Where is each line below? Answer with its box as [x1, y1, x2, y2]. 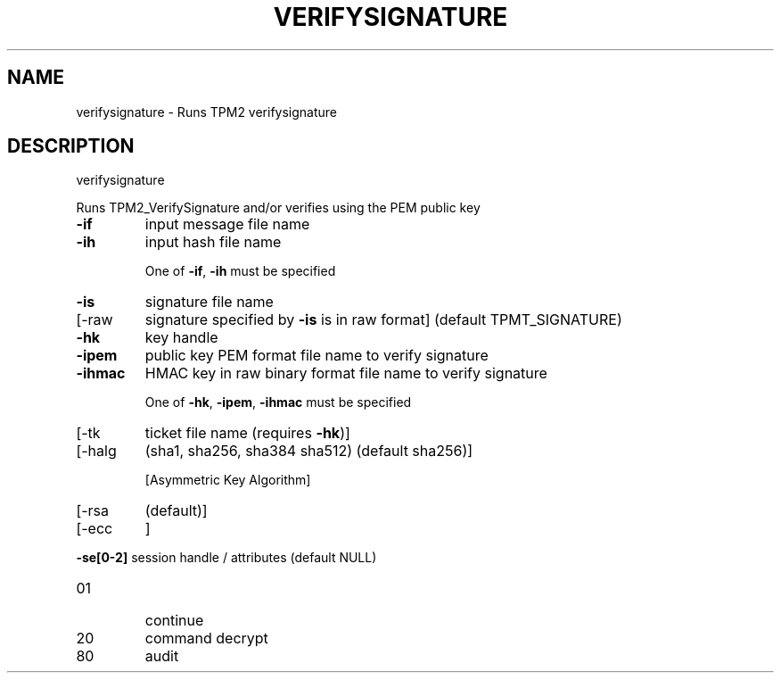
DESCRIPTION [7, 135, 135, 158]
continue [144, 611, 204, 630]
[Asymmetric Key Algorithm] [144, 472, 311, 488]
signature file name [144, 293, 274, 311]
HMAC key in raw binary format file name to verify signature [144, 364, 547, 383]
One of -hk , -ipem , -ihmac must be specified [144, 394, 412, 410]
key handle [144, 328, 218, 347]
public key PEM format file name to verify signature [144, 346, 489, 365]
